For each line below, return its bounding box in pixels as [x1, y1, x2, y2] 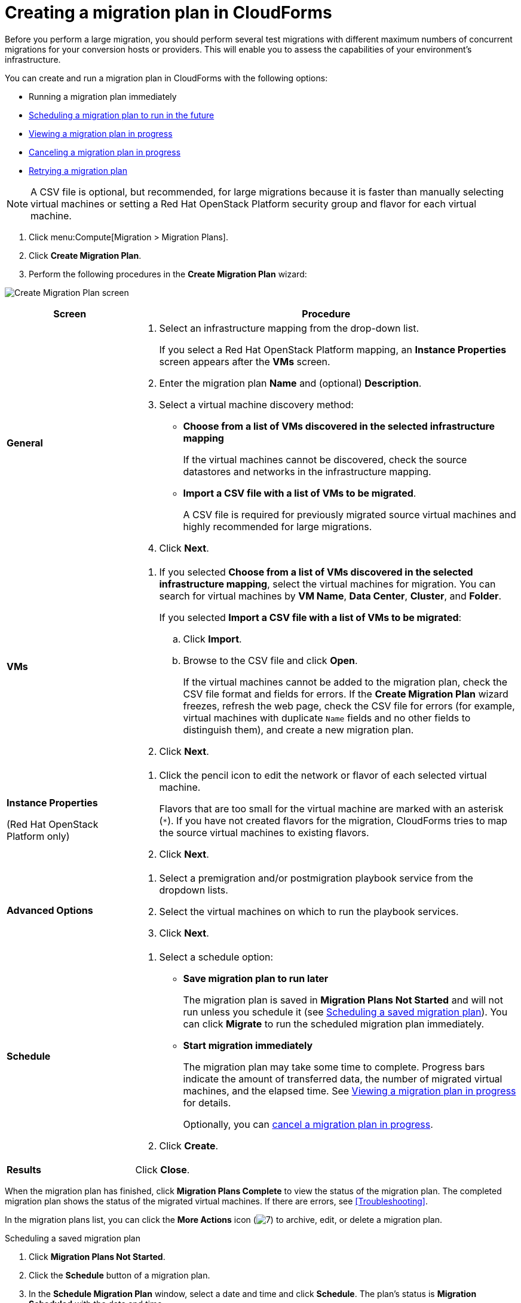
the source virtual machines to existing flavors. [159, 826, 369, 839]
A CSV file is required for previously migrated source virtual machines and [183, 508, 516, 521]
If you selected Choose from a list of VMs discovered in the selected [159, 565, 473, 578]
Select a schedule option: [159, 950, 274, 963]
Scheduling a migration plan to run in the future [29, 109, 214, 120]
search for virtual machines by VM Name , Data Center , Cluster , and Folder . [159, 589, 502, 602]
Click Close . [135, 1163, 190, 1176]
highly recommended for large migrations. [183, 520, 372, 533]
